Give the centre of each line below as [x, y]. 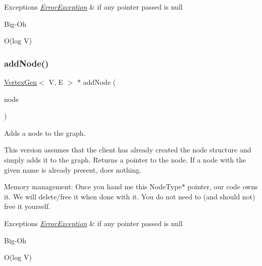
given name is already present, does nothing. [73, 169]
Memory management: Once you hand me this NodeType [93, 187]
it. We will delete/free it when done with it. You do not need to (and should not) [130, 196]
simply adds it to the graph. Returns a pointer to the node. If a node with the [125, 159]
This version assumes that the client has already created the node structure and [128, 150]
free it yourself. [27, 206]
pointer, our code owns [223, 187]
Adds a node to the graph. [45, 132]
